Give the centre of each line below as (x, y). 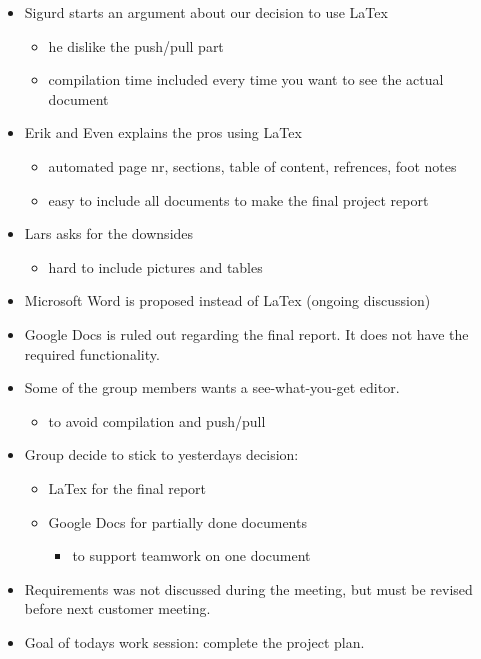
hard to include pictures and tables (155, 266)
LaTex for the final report (127, 487)
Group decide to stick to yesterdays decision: (161, 454)
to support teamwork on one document (191, 555)
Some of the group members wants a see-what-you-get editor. (212, 387)
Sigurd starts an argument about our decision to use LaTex (206, 12)
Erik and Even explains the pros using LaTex (163, 132)
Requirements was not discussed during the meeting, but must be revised (248, 588)
